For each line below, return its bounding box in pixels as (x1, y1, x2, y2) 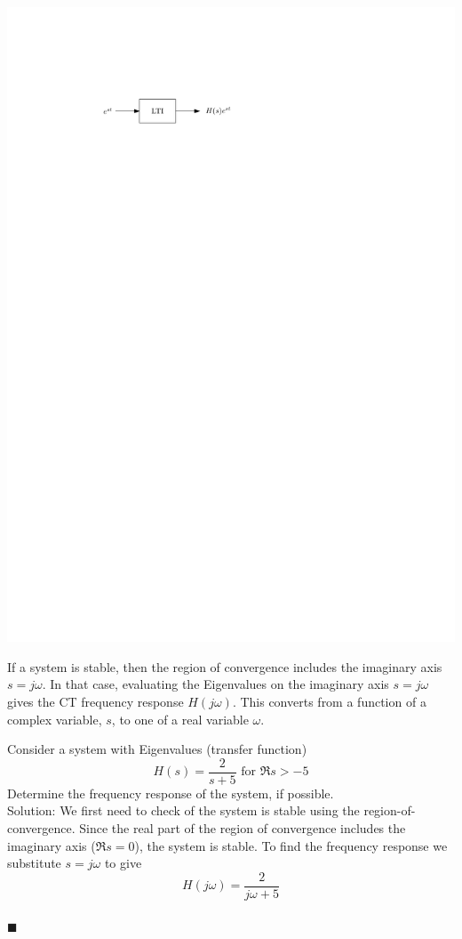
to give (104, 854, 142, 872)
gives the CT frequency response (7, 692, 184, 710)
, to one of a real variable (111, 709, 249, 728)
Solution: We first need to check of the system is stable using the (7, 801, 360, 820)
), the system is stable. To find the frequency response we (134, 836, 448, 854)
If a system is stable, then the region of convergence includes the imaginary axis (7, 657, 442, 676)
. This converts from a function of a (232, 692, 426, 710)
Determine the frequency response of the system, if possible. (7, 783, 334, 802)
